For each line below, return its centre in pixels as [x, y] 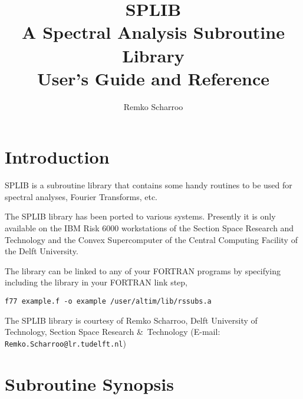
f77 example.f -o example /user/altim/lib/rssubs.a [108, 301]
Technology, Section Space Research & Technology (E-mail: [113, 332]
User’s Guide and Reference [153, 78]
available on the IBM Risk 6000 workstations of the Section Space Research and [149, 228]
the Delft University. [42, 251]
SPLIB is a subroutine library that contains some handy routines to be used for [149, 185]
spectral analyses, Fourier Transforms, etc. [81, 196]
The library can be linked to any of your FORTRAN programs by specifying [143, 270]
